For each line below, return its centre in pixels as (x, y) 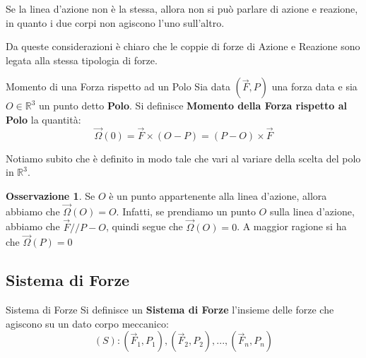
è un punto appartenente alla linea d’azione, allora (218, 195)
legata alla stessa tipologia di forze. (82, 60)
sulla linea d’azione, (312, 211)
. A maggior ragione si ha (292, 226)
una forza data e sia (314, 86)
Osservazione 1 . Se (51, 195)
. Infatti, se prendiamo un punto (186, 211)
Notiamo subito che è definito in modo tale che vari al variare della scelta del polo (183, 158)
